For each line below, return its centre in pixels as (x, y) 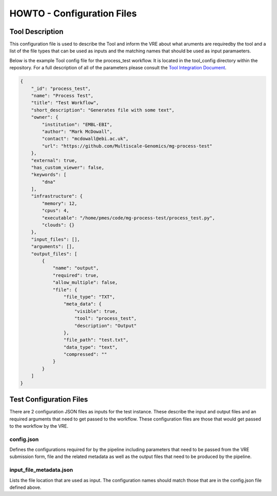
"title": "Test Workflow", (65, 103)
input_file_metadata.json (41, 470)
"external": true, (54, 160)
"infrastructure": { (57, 196)
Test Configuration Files (49, 400)
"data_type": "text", (91, 347)
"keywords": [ (49, 175)
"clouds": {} (58, 225)
